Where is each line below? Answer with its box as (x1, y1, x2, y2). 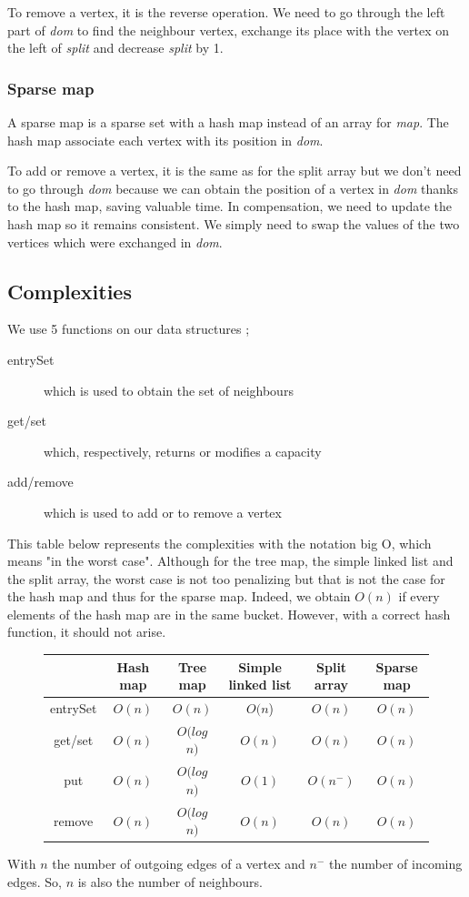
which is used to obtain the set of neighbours (44, 380, 294, 399)
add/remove (7, 472, 74, 491)
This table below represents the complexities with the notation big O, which (7, 533, 432, 552)
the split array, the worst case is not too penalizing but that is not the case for (7, 569, 445, 588)
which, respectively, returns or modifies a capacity (44, 441, 322, 460)
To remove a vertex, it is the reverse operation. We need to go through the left (7, 3, 445, 21)
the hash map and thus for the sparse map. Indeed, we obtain (7, 587, 351, 606)
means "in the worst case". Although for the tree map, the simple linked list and (7, 551, 454, 570)
